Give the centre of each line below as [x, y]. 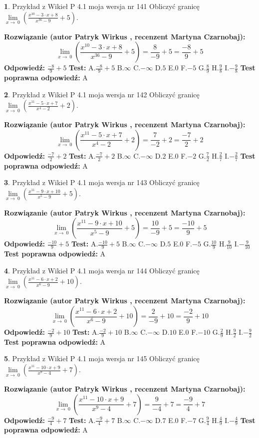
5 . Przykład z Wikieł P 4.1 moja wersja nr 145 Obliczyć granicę [102, 358]
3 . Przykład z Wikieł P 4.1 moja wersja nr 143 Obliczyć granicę [102, 182]
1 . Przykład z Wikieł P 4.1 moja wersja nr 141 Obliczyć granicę [102, 6]
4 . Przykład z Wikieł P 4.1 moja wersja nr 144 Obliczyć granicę [102, 270]
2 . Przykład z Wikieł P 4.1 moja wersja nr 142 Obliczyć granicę [102, 94]
